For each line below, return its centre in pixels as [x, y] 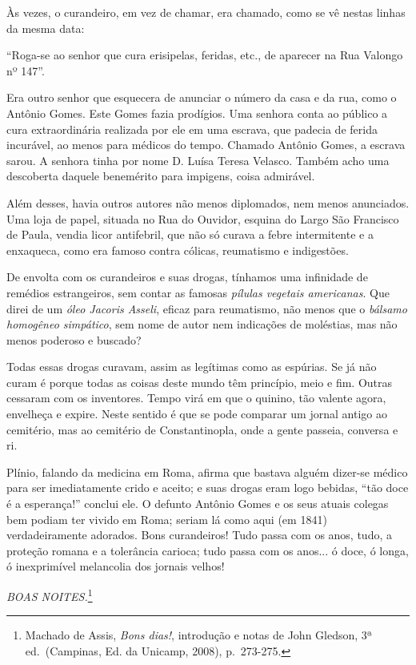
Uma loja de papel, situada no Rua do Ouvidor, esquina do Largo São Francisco [203, 218]
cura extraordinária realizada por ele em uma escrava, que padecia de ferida [192, 129]
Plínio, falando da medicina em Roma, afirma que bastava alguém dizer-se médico [207, 472]
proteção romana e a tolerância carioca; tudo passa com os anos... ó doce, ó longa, [208, 550]
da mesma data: [46, 28]
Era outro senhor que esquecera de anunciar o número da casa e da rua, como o [202, 97]
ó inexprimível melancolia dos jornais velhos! [116, 566]
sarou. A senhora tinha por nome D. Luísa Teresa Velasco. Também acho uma [198, 160]
